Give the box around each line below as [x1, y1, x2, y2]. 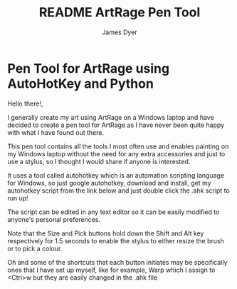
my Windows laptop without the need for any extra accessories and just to [7, 149, 226, 158]
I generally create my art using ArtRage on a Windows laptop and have [7, 113, 215, 121]
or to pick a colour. [7, 244, 63, 253]
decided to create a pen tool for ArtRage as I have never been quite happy [7, 121, 225, 129]
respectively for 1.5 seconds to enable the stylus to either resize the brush [7, 236, 224, 245]
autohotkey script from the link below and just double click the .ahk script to [7, 186, 230, 195]
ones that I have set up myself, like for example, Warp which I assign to [7, 265, 216, 274]
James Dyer [102, 28, 137, 36]
